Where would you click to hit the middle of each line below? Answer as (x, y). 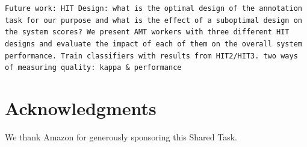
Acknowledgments (81, 108)
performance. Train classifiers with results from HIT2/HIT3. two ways (151, 56)
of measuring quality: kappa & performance (93, 68)
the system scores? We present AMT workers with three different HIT (147, 32)
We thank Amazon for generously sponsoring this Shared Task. (121, 137)
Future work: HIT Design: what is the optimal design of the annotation (153, 8)
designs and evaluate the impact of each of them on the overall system (153, 44)
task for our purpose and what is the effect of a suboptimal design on (153, 20)
